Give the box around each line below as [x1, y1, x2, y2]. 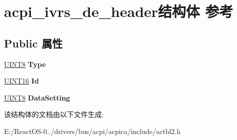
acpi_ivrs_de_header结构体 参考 [4, 1, 234, 21]
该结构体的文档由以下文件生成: [4, 109, 104, 119]
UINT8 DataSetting [4, 92, 70, 102]
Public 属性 [4, 35, 63, 50]
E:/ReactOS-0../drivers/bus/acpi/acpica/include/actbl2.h [4, 125, 181, 136]
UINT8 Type [4, 58, 46, 69]
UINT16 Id [4, 75, 39, 86]
